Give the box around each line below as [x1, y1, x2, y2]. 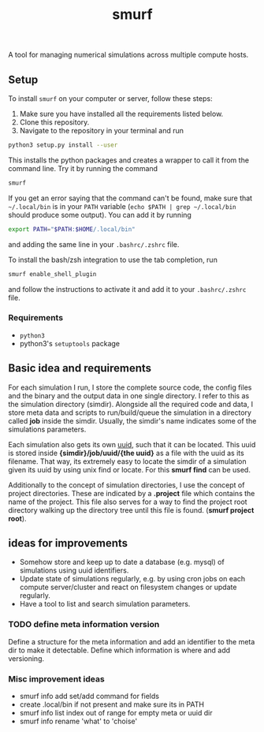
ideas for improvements [8, 536, 128, 550]
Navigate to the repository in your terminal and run [19, 126, 184, 135]
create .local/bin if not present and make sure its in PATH [19, 700, 205, 709]
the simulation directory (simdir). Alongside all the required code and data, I [8, 399, 254, 409]
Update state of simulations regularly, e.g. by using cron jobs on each [19, 574, 246, 584]
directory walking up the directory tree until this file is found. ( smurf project [8, 505, 255, 514]
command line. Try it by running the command [8, 163, 158, 173]
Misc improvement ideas [8, 673, 105, 684]
